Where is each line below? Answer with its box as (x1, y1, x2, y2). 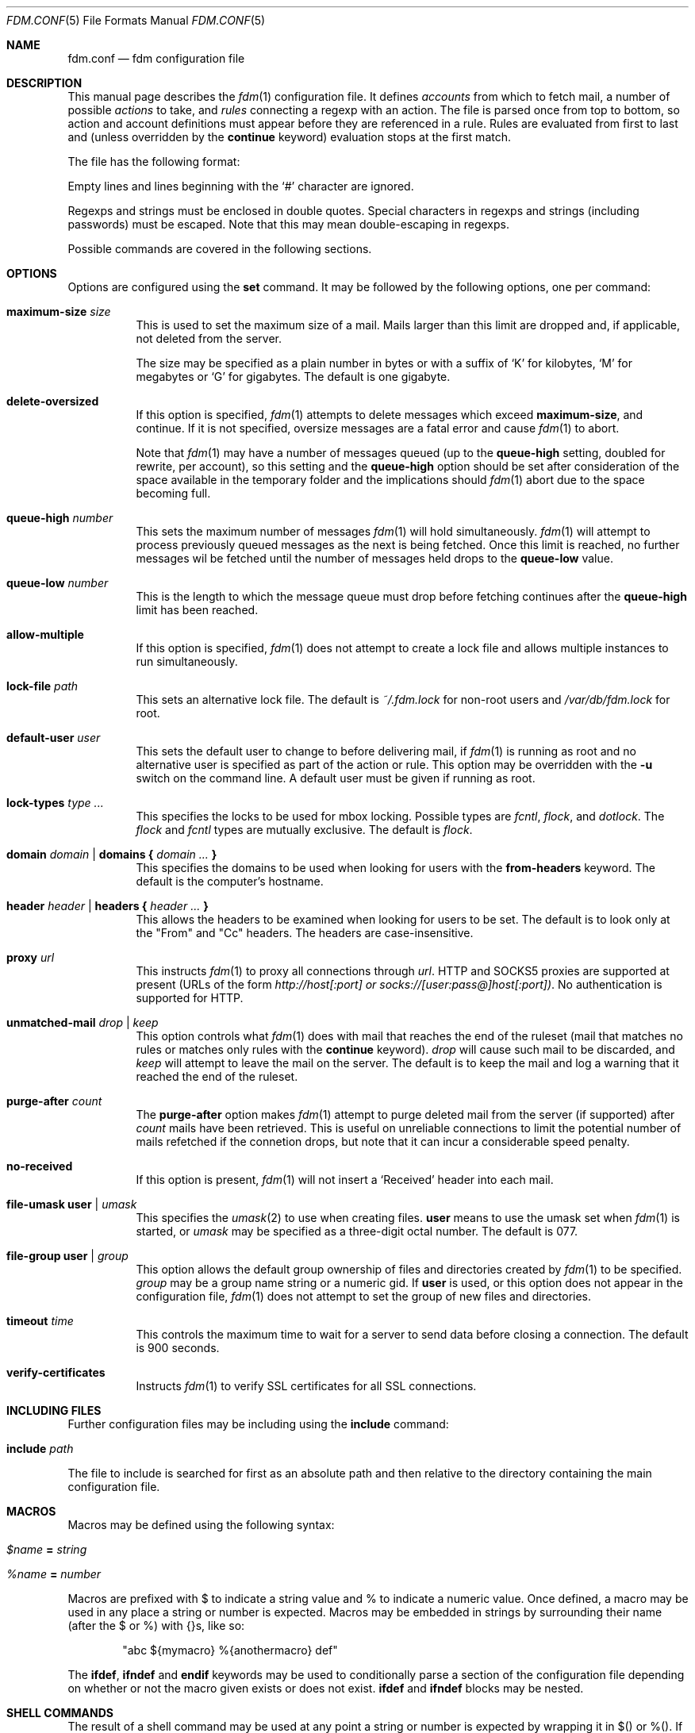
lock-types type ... (6, 796, 104, 809)
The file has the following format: (67, 155, 240, 168)
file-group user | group (6, 1249, 129, 1262)
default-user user (6, 731, 101, 744)
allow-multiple (6, 628, 84, 641)
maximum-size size (6, 305, 111, 318)
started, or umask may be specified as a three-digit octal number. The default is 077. (136, 1224, 578, 1238)
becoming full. (136, 486, 211, 500)
